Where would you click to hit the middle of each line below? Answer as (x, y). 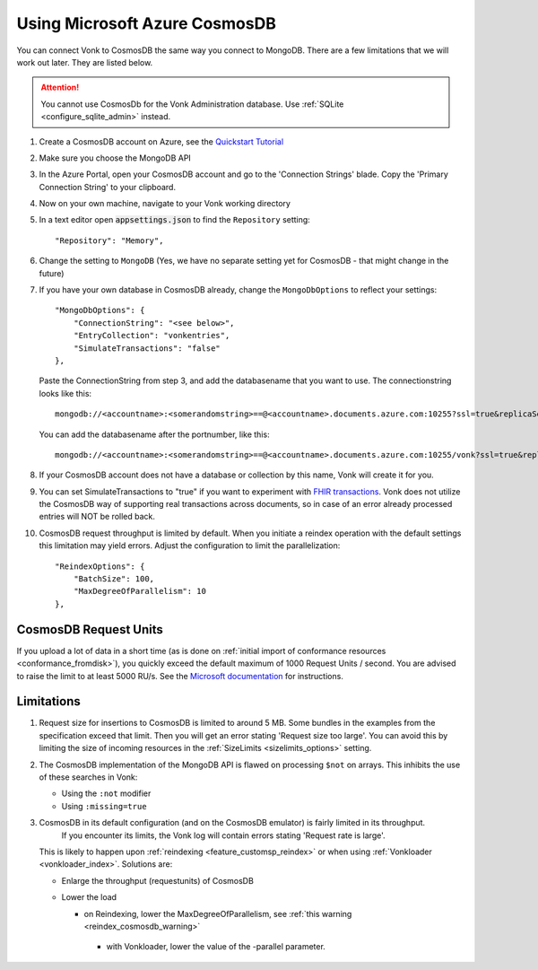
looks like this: (65, 393)
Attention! (60, 87)
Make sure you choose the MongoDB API (115, 158)
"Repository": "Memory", (109, 240)
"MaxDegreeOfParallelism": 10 (139, 591)
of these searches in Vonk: (88, 777)
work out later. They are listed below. (85, 62)
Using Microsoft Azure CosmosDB (147, 23)
